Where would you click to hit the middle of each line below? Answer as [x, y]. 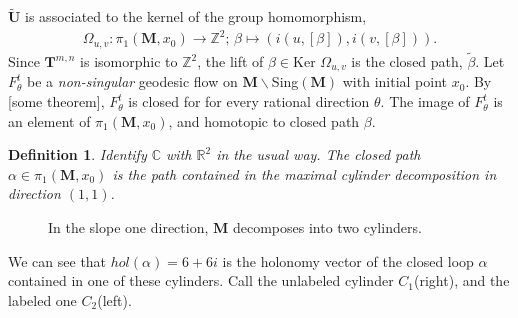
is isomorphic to [129, 61]
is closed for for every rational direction [249, 101]
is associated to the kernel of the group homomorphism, [196, 16]
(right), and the [462, 280]
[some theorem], [56, 101]
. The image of [425, 101]
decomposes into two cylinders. [327, 227]
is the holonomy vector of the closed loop [348, 260]
